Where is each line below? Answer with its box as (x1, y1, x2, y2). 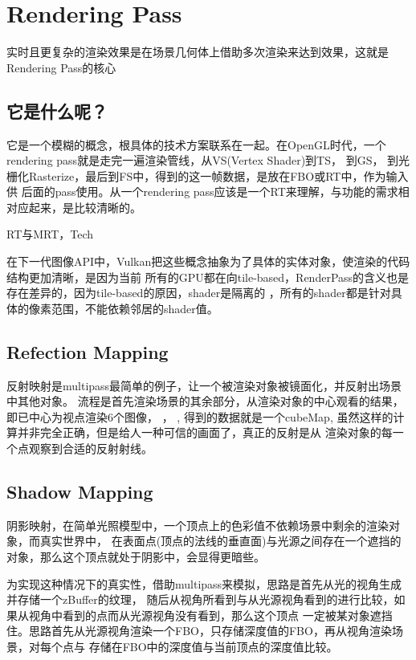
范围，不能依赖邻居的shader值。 (51, 299, 218, 316)
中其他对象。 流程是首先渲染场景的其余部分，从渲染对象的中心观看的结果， (6, 393, 404, 409)
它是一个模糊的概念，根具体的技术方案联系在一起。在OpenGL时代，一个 (6, 136, 386, 153)
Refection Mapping (6, 339, 169, 364)
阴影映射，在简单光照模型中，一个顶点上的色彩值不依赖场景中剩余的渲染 (6, 516, 389, 533)
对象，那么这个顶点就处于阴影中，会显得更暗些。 (6, 548, 265, 565)
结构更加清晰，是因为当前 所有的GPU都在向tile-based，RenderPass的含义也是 (6, 268, 410, 285)
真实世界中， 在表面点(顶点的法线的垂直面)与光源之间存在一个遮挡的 (39, 532, 402, 549)
